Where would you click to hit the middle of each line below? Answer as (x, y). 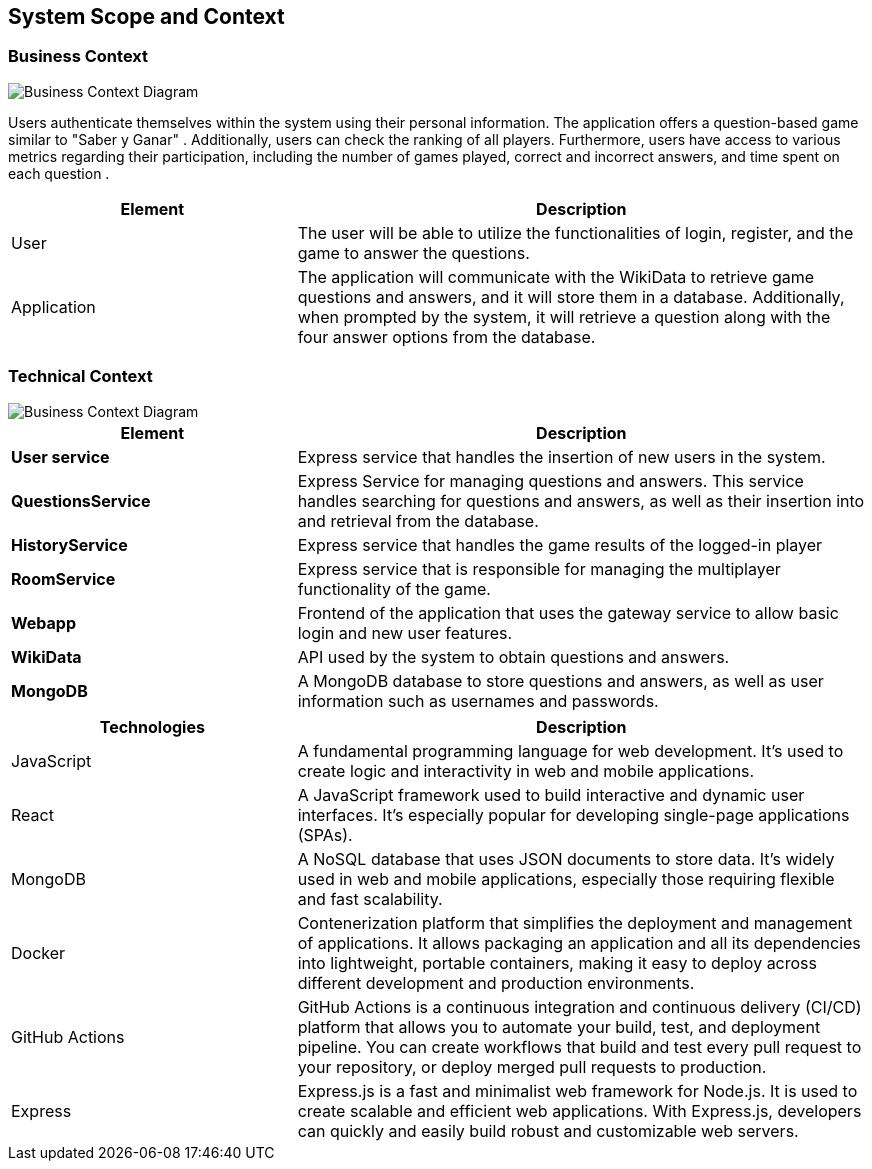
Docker (38, 952)
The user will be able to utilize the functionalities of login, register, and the (575, 232)
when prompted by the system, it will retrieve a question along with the (564, 316)
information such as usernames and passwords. (478, 700)
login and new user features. (405, 632)
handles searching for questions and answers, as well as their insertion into (581, 500)
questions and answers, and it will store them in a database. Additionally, (571, 296)
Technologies (152, 726)
